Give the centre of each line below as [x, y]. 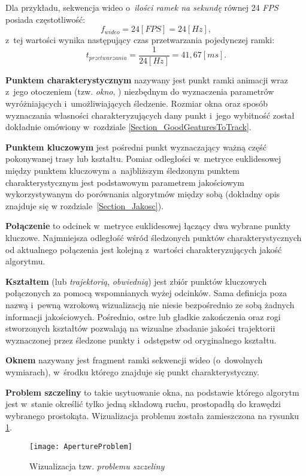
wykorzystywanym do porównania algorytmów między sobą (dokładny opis [143, 194]
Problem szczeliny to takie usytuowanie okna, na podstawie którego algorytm [152, 392]
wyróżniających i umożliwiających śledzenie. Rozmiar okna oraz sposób [137, 103]
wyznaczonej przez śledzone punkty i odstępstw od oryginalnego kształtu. [141, 340]
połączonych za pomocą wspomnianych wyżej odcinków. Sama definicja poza [146, 293]
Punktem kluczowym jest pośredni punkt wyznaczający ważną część [136, 147]
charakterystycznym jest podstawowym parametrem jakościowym [125, 182]
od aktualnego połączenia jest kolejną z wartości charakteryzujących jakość [144, 249]
